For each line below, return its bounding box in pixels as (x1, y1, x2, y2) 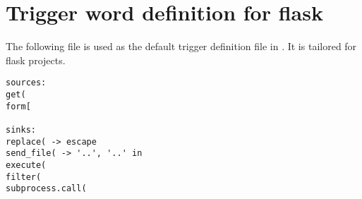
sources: (6, 78, 47, 88)
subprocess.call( (6, 183, 87, 194)
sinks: (6, 124, 36, 135)
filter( (6, 171, 42, 182)
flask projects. (6, 52, 66, 67)
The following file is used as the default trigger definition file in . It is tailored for (6, 39, 357, 54)
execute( (6, 159, 47, 170)
